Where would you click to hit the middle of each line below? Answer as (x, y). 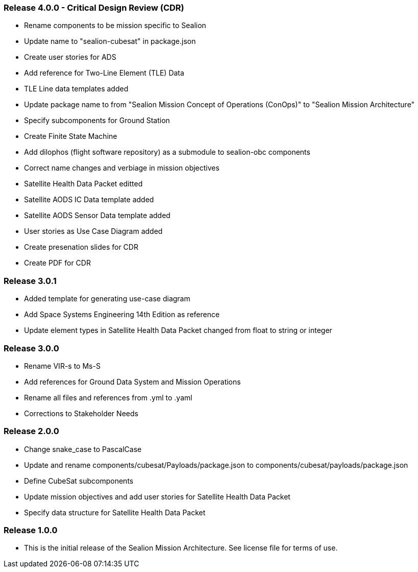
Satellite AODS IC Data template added (89, 200)
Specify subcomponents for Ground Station (97, 121)
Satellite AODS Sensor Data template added (97, 216)
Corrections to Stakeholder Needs (81, 413)
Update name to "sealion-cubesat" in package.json (110, 41)
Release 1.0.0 (31, 530)
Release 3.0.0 (31, 348)
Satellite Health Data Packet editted (83, 184)
